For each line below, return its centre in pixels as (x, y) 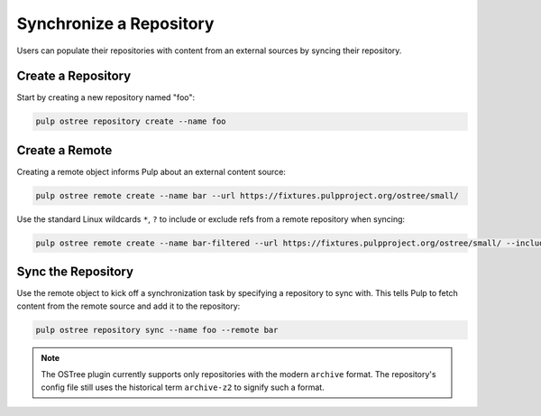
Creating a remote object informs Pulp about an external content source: (151, 171)
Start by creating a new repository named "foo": (106, 97)
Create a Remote (64, 150)
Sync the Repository (75, 272)
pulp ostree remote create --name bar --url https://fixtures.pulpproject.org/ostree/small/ (247, 195)
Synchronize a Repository (115, 23)
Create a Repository (74, 76)
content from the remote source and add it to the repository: (128, 306)
